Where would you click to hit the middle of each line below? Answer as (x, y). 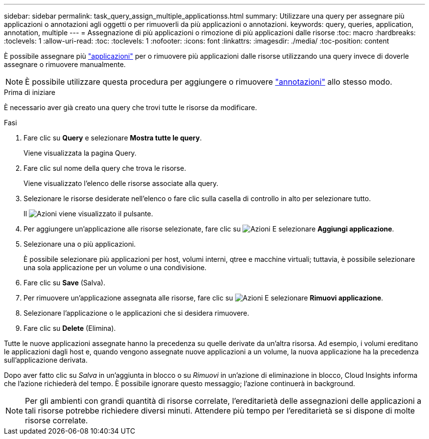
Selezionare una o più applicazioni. (80, 244)
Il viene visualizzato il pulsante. (88, 214)
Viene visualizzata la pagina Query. (80, 153)
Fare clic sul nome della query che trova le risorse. (105, 168)
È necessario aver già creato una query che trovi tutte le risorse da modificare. (131, 107)
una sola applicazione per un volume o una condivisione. (115, 267)
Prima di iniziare (30, 92)
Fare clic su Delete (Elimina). (70, 328)
